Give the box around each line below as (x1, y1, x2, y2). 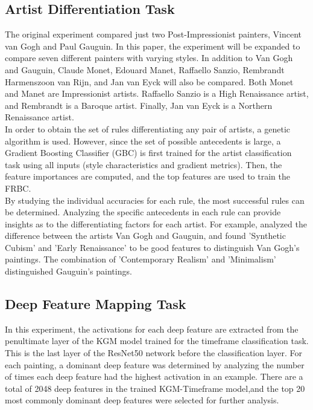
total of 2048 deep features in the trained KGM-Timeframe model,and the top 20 (5, 382, 305, 394)
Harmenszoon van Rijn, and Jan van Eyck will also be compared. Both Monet (5, 75, 294, 88)
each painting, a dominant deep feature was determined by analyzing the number (5, 358, 305, 371)
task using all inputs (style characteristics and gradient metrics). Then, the (5, 158, 282, 171)
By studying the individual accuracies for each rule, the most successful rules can (5, 194, 305, 206)
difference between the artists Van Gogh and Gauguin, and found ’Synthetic (5, 229, 286, 242)
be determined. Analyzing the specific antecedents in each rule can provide (5, 206, 281, 218)
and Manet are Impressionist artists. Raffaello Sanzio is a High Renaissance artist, (5, 87, 309, 100)
